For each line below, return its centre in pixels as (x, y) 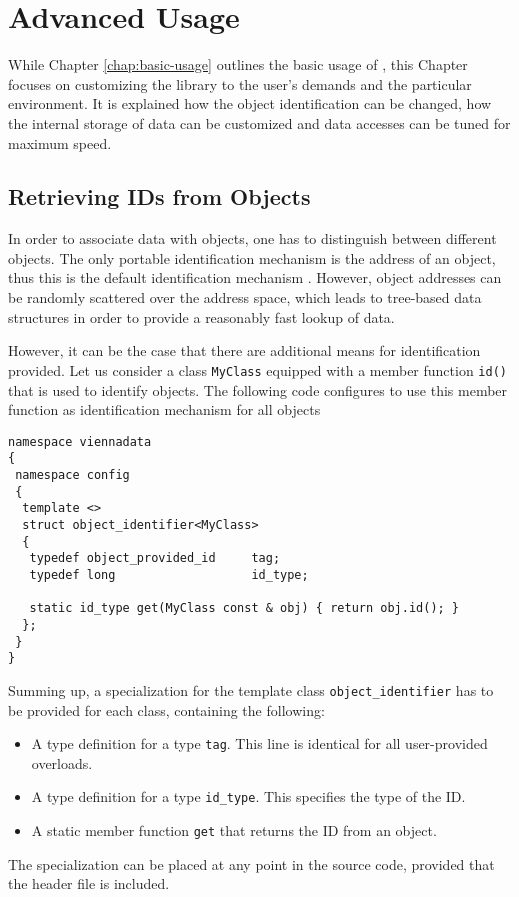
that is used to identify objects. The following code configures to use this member (258, 389)
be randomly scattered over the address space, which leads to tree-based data (245, 297)
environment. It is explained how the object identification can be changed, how (250, 103)
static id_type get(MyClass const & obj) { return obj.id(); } (244, 608)
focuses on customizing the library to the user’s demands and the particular (240, 83)
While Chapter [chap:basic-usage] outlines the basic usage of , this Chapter (238, 64)
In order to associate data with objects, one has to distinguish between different (252, 238)
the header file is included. (89, 883)
